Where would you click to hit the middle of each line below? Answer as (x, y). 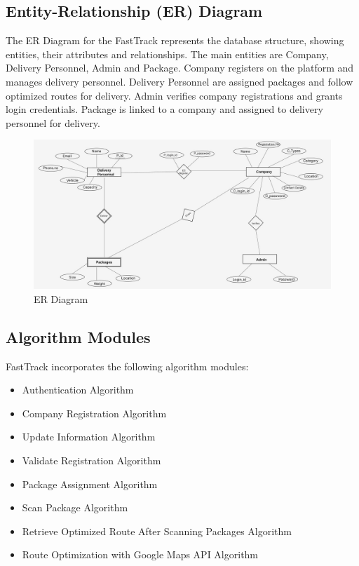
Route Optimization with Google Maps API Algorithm (140, 554)
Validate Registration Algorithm (92, 460)
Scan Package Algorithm (75, 507)
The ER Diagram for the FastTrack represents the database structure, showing (175, 40)
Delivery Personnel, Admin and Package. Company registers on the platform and (180, 68)
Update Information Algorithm (89, 437)
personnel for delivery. (53, 122)
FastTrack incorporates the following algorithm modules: (127, 366)
